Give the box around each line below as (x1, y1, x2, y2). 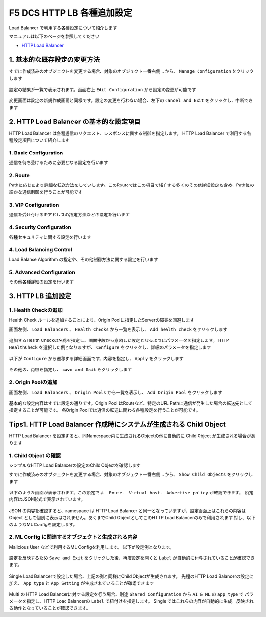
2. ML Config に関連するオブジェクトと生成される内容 (9, 534, 137, 541)
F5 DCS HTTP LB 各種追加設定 (9, 7, 133, 18)
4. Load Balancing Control (9, 246, 72, 253)
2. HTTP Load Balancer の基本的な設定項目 (9, 117, 141, 125)
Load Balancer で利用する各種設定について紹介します (9, 25, 118, 31)
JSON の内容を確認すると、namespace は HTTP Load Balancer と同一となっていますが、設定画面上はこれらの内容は (9, 507, 246, 514)
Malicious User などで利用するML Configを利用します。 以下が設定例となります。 (9, 544, 174, 550)
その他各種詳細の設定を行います (9, 279, 74, 285)
